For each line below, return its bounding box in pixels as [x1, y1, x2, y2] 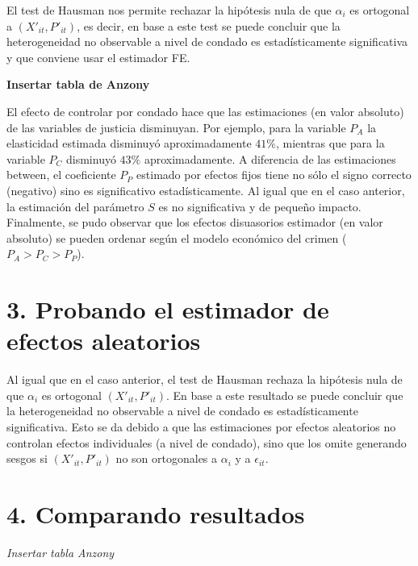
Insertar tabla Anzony [6, 543, 115, 560]
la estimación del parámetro [6, 198, 144, 214]
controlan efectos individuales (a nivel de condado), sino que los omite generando [6, 434, 407, 451]
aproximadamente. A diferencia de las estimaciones [144, 150, 396, 167]
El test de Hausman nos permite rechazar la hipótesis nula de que [6, 2, 332, 18]
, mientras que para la [275, 135, 385, 152]
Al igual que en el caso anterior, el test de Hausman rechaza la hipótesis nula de [6, 371, 403, 388]
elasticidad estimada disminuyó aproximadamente [6, 135, 252, 152]
